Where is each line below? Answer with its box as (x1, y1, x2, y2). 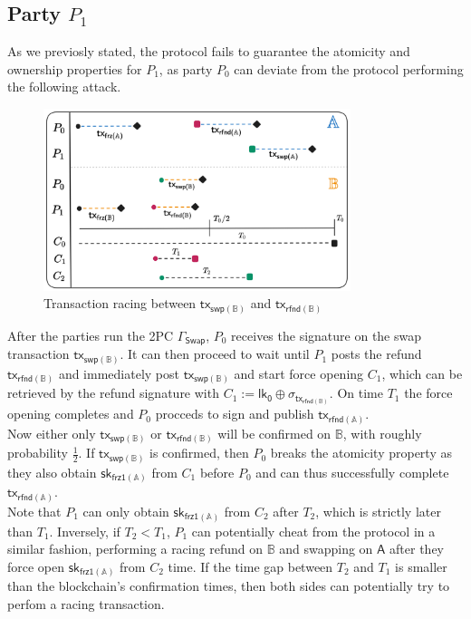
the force (404, 383, 453, 402)
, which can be (381, 363, 463, 382)
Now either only (7, 423, 96, 442)
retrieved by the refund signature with (7, 383, 219, 402)
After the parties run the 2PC (7, 325, 174, 344)
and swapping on (279, 539, 373, 558)
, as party (159, 59, 213, 78)
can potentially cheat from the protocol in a (191, 521, 436, 540)
